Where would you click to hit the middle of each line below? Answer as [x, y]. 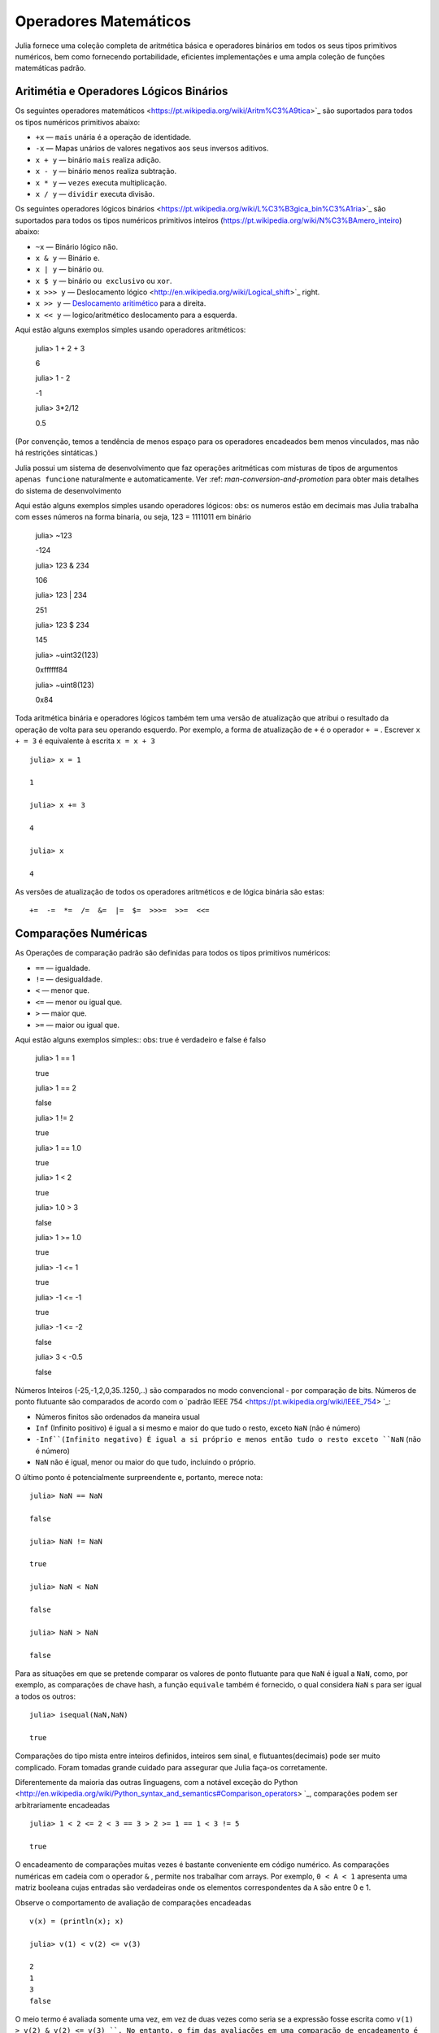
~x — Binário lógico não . [76, 246]
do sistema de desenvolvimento [68, 490]
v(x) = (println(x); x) [77, 1921]
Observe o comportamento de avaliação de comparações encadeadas [133, 1902]
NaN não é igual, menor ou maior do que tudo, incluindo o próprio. [146, 1462]
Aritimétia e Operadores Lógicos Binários [122, 91]
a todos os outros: [46, 1696]
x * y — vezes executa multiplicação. [101, 182]
